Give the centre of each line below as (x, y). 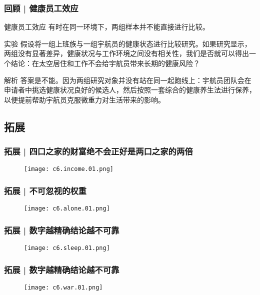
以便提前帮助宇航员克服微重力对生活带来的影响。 (84, 99)
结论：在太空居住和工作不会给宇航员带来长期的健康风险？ (105, 63)
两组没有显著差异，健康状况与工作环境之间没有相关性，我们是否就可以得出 (126, 53)
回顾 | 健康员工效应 (41, 8)
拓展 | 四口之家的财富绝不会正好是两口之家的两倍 (98, 151)
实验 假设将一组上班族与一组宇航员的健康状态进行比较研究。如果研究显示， (128, 43)
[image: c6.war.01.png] (63, 287)
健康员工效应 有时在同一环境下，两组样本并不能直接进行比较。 (107, 27)
